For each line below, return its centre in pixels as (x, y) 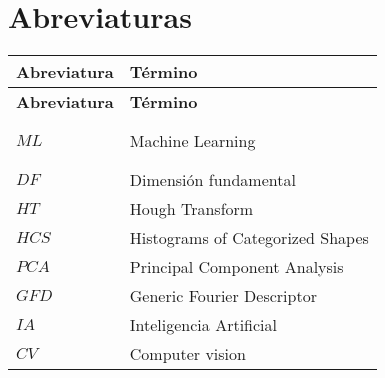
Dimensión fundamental (212, 180)
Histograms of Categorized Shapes (249, 238)
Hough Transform (191, 209)
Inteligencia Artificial (203, 325)
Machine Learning (192, 141)
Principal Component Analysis (236, 267)
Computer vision (187, 354)
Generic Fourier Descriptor (223, 296)
